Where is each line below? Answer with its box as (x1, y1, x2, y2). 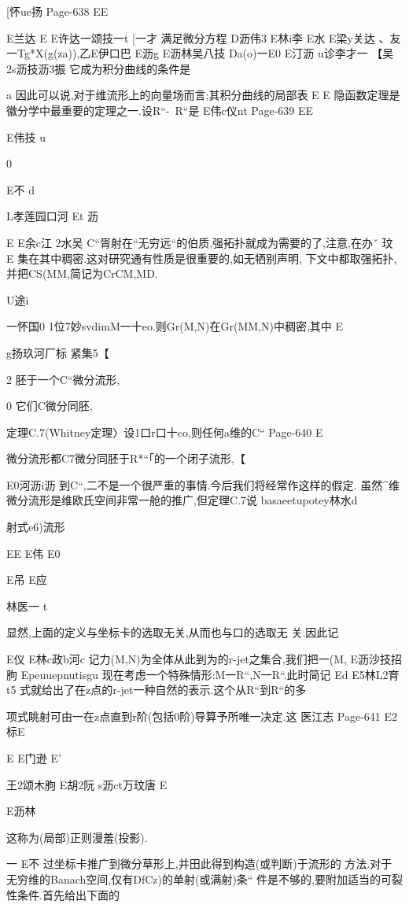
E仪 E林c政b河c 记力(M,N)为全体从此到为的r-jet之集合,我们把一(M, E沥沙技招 (6, 651, 403, 667)
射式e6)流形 (6, 519, 65, 535)
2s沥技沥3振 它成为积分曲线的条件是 (6, 60, 191, 76)
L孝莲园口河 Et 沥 (6, 208, 99, 224)
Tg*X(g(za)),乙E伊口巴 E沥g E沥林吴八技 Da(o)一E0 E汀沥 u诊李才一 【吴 (17, 45, 394, 61)
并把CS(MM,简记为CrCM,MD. (6, 265, 158, 282)
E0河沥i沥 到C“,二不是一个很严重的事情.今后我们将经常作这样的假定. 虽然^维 (6, 476, 400, 493)
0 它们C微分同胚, (6, 397, 93, 414)
